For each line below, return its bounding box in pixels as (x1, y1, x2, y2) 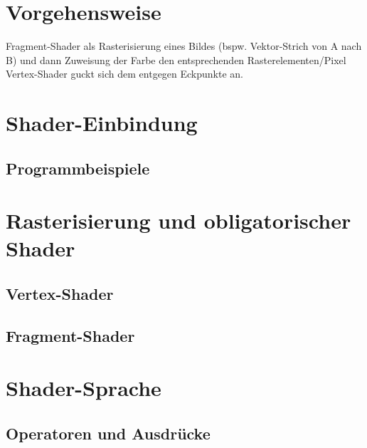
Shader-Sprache (6, 373, 161, 402)
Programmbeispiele (6, 157, 150, 179)
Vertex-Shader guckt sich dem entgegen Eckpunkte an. (6, 66, 244, 81)
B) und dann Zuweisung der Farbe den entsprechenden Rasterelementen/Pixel (6, 52, 346, 67)
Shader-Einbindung (6, 108, 198, 137)
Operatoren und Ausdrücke (6, 422, 211, 444)
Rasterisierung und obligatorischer (6, 206, 351, 235)
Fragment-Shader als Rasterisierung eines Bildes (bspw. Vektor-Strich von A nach (6, 38, 362, 53)
